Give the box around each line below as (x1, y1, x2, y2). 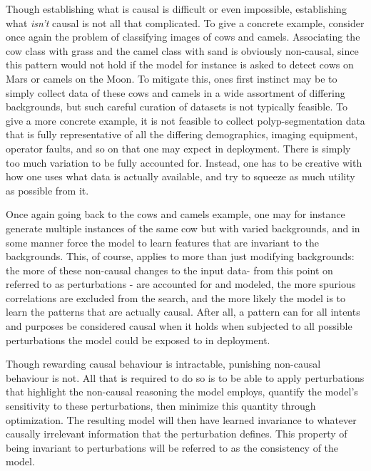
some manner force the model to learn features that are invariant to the (6, 234, 320, 249)
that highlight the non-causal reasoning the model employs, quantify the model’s (6, 384, 358, 399)
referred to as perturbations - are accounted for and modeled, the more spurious (6, 276, 356, 291)
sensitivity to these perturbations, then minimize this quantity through (6, 398, 316, 413)
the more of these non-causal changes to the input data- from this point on (6, 262, 333, 277)
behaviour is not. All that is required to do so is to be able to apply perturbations (6, 370, 365, 385)
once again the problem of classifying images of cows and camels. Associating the (6, 29, 360, 44)
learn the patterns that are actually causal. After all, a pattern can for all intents (6, 304, 360, 319)
